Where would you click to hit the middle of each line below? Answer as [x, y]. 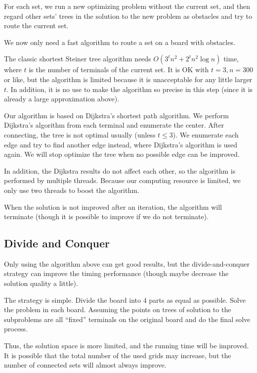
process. [16, 329]
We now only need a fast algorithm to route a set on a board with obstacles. [120, 42]
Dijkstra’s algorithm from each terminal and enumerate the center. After [114, 125]
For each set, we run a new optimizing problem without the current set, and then [127, 6]
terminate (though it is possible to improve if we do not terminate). [107, 216]
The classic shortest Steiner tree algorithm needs [78, 59]
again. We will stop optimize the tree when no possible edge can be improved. [122, 154]
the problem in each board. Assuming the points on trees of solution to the [118, 309]
